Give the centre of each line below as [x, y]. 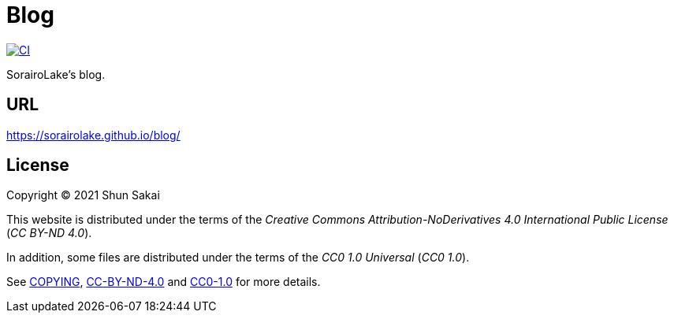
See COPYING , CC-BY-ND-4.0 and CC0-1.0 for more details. [164, 282]
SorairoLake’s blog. [56, 74]
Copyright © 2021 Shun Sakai [83, 195]
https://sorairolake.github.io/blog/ [93, 135]
